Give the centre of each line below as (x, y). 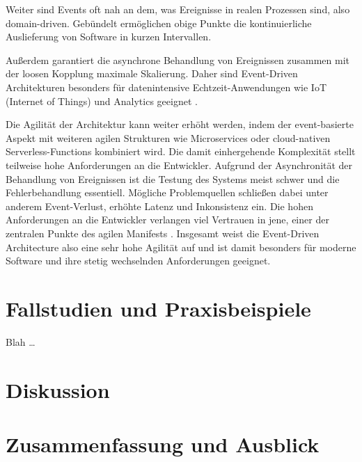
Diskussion (58, 389)
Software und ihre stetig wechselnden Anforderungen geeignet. (138, 261)
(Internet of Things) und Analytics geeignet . (102, 101)
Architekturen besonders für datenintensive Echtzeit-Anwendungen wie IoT (166, 87)
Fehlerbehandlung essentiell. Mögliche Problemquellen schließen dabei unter (167, 192)
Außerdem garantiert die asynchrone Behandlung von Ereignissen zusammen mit (178, 59)
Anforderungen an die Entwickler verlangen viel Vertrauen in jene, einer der (167, 220)
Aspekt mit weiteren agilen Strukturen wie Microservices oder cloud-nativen (168, 137)
